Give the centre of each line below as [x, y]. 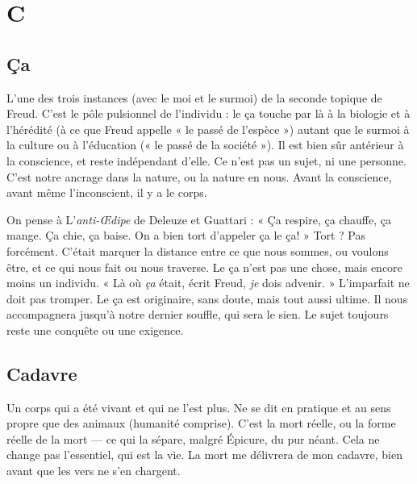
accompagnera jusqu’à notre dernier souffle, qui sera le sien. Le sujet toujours [198, 314]
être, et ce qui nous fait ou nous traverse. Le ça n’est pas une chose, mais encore [204, 267]
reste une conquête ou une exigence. [95, 330]
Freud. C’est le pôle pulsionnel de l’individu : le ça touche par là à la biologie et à [208, 113]
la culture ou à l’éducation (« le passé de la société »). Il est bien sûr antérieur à [205, 145]
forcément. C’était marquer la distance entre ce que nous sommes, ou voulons [198, 250]
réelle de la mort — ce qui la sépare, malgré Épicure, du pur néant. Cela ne [193, 438]
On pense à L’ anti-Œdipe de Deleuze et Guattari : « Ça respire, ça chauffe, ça [199, 219]
